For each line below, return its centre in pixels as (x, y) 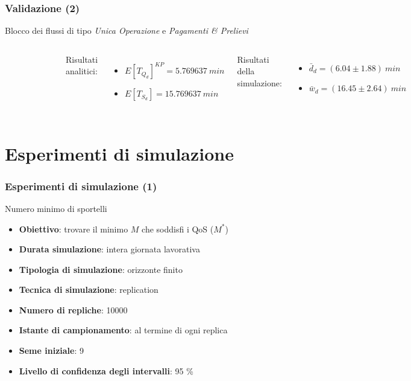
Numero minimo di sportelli (56, 208)
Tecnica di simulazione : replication (89, 290)
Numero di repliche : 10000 (73, 309)
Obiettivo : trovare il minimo (74, 229)
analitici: (82, 71)
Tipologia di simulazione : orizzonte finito (101, 269)
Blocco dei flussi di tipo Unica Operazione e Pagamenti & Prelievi (127, 30)
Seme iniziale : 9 (52, 351)
